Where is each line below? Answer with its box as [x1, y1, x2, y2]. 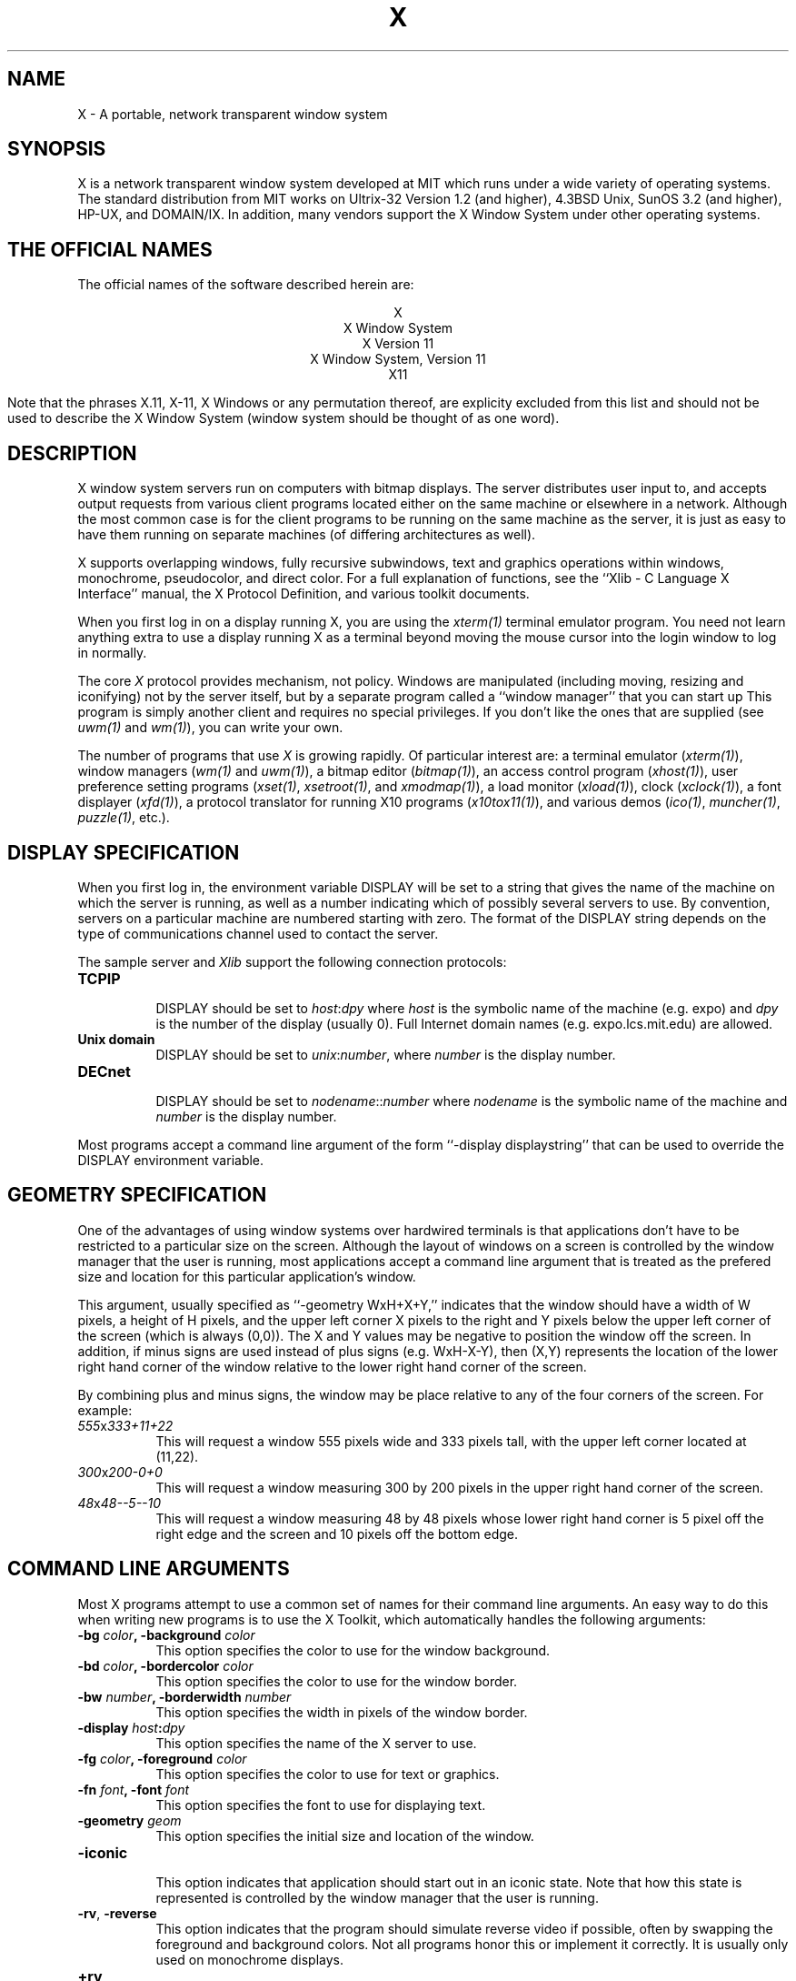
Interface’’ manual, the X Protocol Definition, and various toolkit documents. [77, 586, 530, 602]
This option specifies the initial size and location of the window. [155, 1827, 534, 1844]
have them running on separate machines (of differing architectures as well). [77, 527, 536, 543]
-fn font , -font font [77, 1781, 190, 1797]
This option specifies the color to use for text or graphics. [155, 1765, 500, 1782]
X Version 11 [362, 336, 434, 352]
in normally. [77, 645, 147, 661]
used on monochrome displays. [155, 1951, 343, 1967]
